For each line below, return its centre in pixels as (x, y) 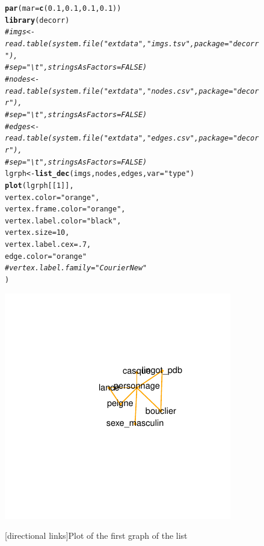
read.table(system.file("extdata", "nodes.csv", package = (119, 91)
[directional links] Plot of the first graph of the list (96, 535)
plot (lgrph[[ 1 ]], (39, 185)
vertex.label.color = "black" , (63, 221)
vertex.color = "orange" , (52, 197)
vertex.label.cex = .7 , (48, 245)
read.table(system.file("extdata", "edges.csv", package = (119, 138)
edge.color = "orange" (46, 256)
